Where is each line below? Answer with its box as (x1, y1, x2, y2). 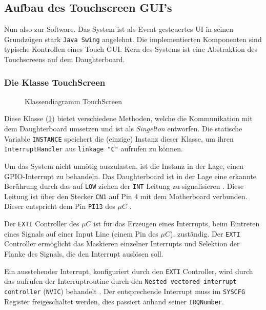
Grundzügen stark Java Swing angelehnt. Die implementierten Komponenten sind (4, 33, 262, 44)
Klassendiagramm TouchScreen (25, 95, 122, 106)
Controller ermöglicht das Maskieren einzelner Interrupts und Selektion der (4, 238, 240, 249)
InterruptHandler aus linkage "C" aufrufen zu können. (4, 143, 183, 154)
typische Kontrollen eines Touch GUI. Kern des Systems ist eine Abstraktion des (4, 44, 257, 54)
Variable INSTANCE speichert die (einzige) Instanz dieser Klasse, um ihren (4, 133, 234, 144)
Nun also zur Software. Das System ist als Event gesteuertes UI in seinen (4, 24, 234, 34)
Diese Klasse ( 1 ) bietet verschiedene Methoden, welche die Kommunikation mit (4, 113, 253, 124)
